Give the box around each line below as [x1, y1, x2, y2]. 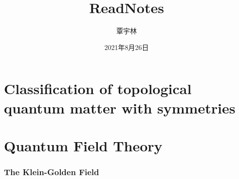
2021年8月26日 [104, 42, 149, 52]
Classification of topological [4, 79, 192, 98]
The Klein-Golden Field [4, 165, 99, 178]
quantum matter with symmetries [4, 98, 236, 117]
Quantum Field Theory [4, 135, 163, 155]
